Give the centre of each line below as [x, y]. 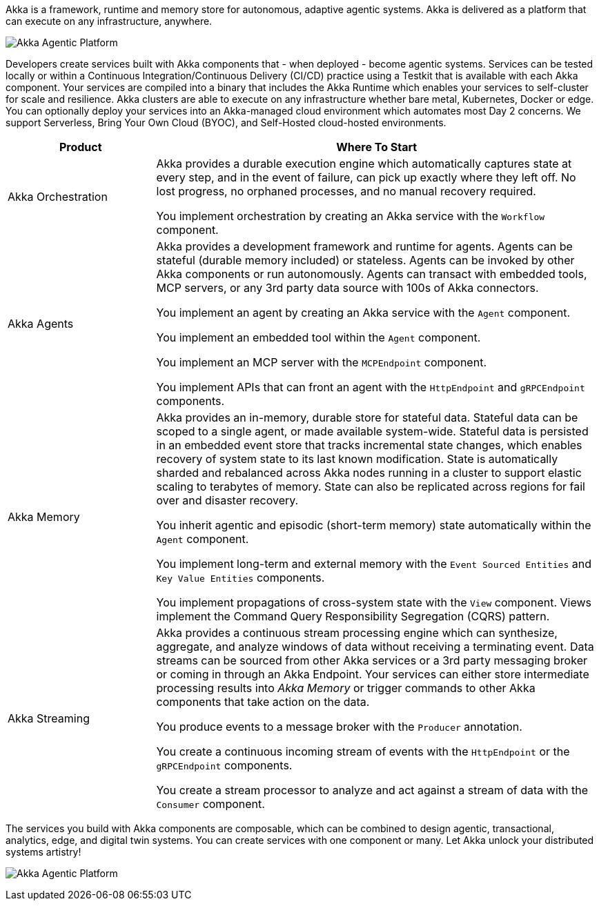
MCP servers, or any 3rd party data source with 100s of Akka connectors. [347, 288]
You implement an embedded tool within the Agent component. [318, 337]
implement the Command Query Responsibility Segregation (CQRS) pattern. [353, 616]
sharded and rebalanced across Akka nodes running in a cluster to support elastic [369, 473]
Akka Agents [41, 324]
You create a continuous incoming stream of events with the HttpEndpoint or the [363, 751]
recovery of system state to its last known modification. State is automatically [357, 459]
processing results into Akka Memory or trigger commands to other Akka [346, 688]
